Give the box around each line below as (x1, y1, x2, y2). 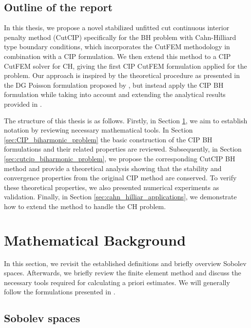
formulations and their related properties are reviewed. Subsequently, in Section (4, 144, 242, 154)
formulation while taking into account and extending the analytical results (4, 89, 226, 99)
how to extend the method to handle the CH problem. (4, 201, 166, 211)
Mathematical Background (4, 230, 186, 250)
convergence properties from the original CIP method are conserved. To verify (4, 173, 237, 183)
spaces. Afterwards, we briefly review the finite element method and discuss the (4, 268, 241, 278)
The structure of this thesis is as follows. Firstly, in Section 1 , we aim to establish (4, 115, 248, 125)
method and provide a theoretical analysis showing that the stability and (4, 163, 222, 173)
